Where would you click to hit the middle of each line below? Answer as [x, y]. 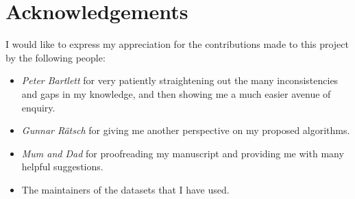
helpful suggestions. [62, 167]
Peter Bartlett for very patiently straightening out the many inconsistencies [180, 80]
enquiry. [38, 107]
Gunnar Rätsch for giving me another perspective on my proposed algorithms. [186, 130]
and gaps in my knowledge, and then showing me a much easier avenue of [176, 93]
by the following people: [56, 57]
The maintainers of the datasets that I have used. [125, 189]
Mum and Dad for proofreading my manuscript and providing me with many [183, 153]
